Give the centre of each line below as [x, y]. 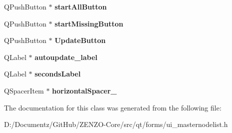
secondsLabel [58, 74]
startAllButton [81, 6]
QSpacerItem [24, 90]
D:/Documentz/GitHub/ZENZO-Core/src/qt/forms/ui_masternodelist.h [116, 124]
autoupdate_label [66, 57]
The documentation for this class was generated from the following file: [113, 107]
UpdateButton [80, 40]
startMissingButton [89, 23]
